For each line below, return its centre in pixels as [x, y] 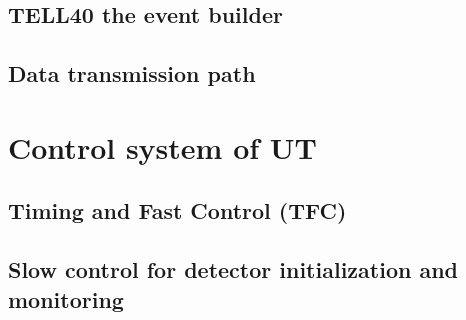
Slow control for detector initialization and [233, 269]
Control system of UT [162, 146]
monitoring [66, 298]
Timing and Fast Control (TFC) [177, 210]
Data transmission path [132, 73]
